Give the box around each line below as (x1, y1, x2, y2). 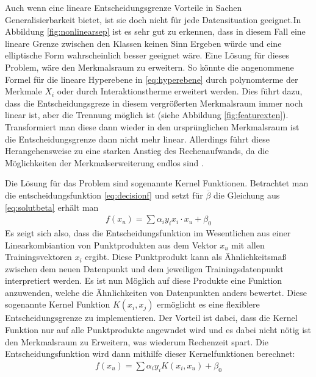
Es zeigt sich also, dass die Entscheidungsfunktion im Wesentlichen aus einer (5, 226, 291, 239)
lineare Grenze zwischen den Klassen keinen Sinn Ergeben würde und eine (5, 37, 282, 49)
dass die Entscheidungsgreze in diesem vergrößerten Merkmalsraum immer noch (5, 96, 303, 109)
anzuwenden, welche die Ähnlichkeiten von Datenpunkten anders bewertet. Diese (5, 286, 307, 298)
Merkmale (5, 85, 42, 97)
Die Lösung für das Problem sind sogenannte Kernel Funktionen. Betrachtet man (5, 177, 309, 189)
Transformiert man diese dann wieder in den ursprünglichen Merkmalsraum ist (5, 120, 300, 133)
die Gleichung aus (214, 188, 280, 201)
